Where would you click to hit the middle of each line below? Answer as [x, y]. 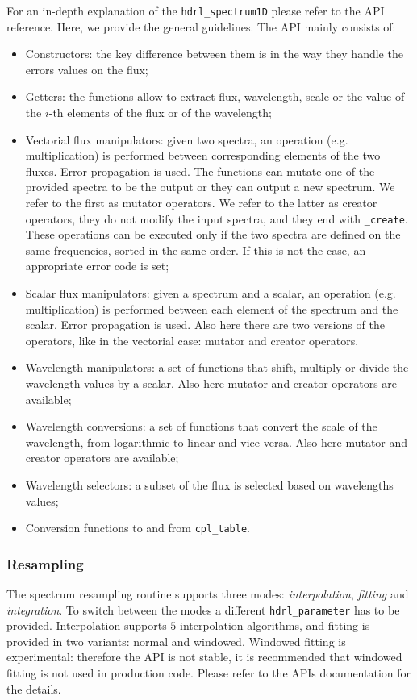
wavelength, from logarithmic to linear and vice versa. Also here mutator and [217, 442]
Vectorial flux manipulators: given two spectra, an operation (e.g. [187, 139]
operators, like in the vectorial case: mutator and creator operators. [192, 340]
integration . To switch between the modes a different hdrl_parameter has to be [203, 609]
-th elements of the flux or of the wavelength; [160, 112]
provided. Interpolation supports [87, 625]
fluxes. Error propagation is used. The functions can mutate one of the [200, 171]
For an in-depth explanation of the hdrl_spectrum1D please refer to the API [196, 10]
